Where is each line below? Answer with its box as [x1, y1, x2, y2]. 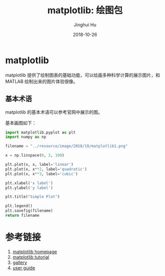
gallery [12, 259, 27, 265]
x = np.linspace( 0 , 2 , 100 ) [5, 153, 65, 158]
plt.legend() [5, 204, 33, 209]
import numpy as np [5, 135, 47, 140]
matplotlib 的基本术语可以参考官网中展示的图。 [5, 109, 103, 115]
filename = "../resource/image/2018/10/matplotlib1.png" [5, 144, 128, 149]
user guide [12, 264, 35, 271]
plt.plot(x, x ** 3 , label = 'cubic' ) [5, 171, 78, 176]
